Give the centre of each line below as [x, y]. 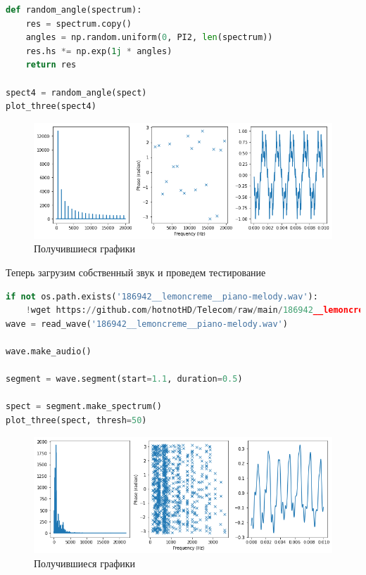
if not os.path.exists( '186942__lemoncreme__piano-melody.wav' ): [162, 296]
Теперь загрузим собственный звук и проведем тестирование [136, 272]
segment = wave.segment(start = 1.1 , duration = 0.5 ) [124, 379]
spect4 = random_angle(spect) [76, 92]
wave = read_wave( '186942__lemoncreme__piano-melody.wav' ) [147, 324]
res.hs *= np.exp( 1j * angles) [99, 51]
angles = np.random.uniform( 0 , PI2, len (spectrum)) [149, 38]
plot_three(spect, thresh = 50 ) [76, 420]
